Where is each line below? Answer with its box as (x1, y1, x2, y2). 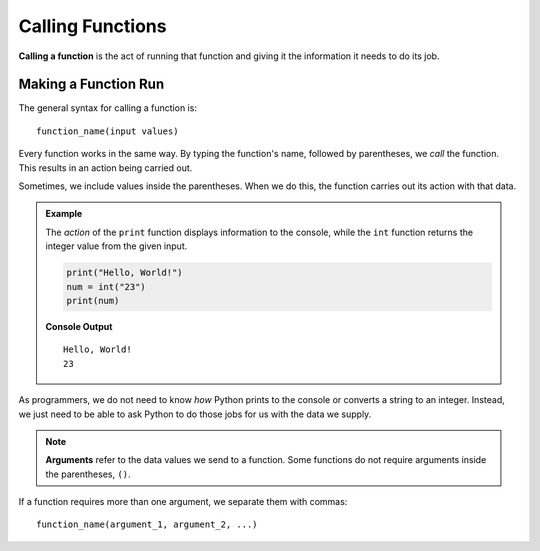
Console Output (45, 320, 113, 332)
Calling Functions (18, 15, 167, 37)
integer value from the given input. (45, 240, 188, 252)
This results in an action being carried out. (18, 161, 193, 174)
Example (45, 208, 83, 220)
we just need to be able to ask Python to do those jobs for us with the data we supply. (18, 408, 372, 420)
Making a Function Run (18, 76, 165, 93)
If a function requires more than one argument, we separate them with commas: (18, 496, 348, 508)
